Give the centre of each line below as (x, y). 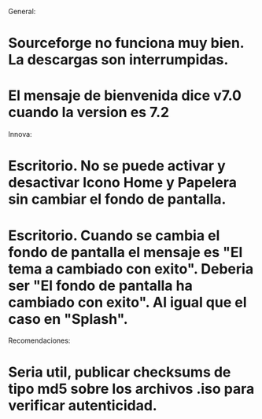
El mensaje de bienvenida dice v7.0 (125, 96)
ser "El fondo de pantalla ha (100, 285)
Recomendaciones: (39, 340)
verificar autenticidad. (83, 406)
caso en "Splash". (68, 319)
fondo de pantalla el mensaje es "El (125, 252)
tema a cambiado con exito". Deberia (131, 268)
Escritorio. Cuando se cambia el (114, 235)
